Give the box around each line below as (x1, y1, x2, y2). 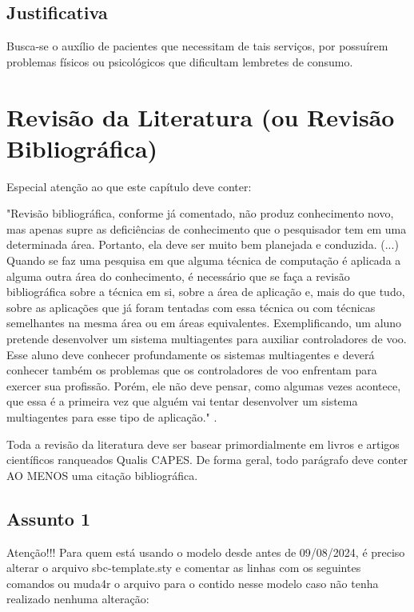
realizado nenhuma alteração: (6, 590, 149, 607)
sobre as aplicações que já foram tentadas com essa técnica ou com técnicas (6, 298, 376, 315)
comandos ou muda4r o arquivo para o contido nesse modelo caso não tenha (6, 574, 379, 591)
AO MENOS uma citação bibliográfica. (6, 466, 198, 483)
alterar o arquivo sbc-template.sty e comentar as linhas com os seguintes (6, 559, 361, 576)
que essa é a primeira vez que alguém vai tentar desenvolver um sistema (6, 393, 358, 410)
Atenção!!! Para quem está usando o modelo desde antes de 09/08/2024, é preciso (6, 543, 405, 560)
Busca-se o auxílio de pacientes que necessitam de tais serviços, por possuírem (6, 38, 388, 54)
